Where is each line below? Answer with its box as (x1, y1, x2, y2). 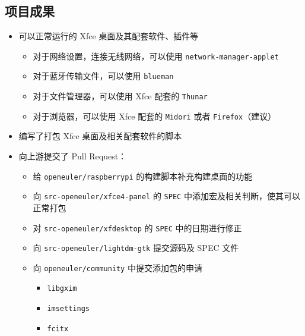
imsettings (47, 304, 90, 313)
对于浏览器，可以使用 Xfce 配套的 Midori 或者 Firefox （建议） (33, 109, 277, 122)
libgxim (47, 284, 77, 293)
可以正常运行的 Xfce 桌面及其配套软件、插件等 (18, 30, 199, 42)
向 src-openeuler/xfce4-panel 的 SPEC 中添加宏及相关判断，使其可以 (33, 190, 300, 202)
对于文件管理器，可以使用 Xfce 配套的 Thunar (33, 90, 208, 102)
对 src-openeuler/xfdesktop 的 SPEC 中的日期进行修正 (33, 221, 242, 234)
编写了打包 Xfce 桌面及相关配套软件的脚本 (18, 130, 182, 142)
